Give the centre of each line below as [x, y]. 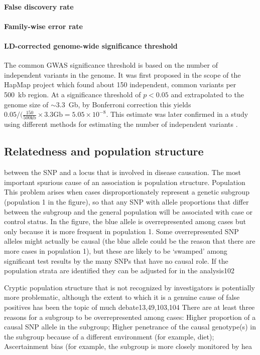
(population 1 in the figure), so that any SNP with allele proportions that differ [126, 202]
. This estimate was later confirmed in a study [177, 114]
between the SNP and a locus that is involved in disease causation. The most [122, 172]
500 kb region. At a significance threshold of [73, 94]
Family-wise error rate [43, 26]
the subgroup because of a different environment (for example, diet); [109, 336]
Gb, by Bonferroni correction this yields [130, 104]
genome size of [26, 104]
